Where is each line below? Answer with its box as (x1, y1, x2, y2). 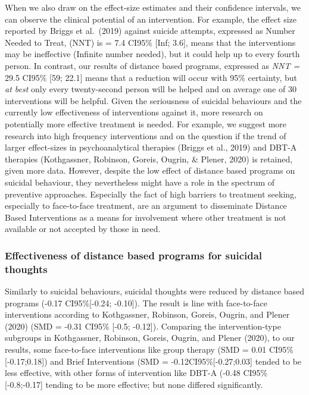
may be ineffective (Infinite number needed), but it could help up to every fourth (5, 48, 300, 60)
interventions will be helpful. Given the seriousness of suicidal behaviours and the (5, 94, 302, 106)
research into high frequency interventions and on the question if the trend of (5, 129, 286, 142)
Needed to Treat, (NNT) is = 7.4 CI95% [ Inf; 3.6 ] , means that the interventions (5, 36, 296, 48)
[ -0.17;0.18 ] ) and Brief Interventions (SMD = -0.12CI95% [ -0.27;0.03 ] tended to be (5, 355, 302, 367)
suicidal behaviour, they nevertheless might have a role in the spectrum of (5, 175, 275, 188)
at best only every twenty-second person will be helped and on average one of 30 (5, 83, 296, 95)
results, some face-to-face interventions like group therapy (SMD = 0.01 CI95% (5, 343, 294, 355)
